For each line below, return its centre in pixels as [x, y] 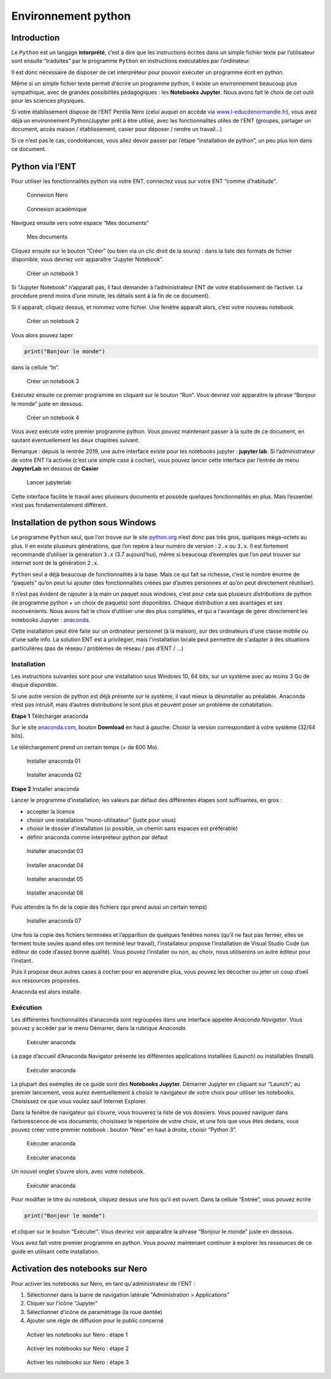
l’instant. [22, 960]
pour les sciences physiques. [48, 101]
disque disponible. [35, 685]
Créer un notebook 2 [53, 321]
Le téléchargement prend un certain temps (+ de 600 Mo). [85, 747]
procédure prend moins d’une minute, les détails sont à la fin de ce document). [111, 296]
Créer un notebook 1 [52, 273]
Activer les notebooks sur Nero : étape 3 [78, 1362]
